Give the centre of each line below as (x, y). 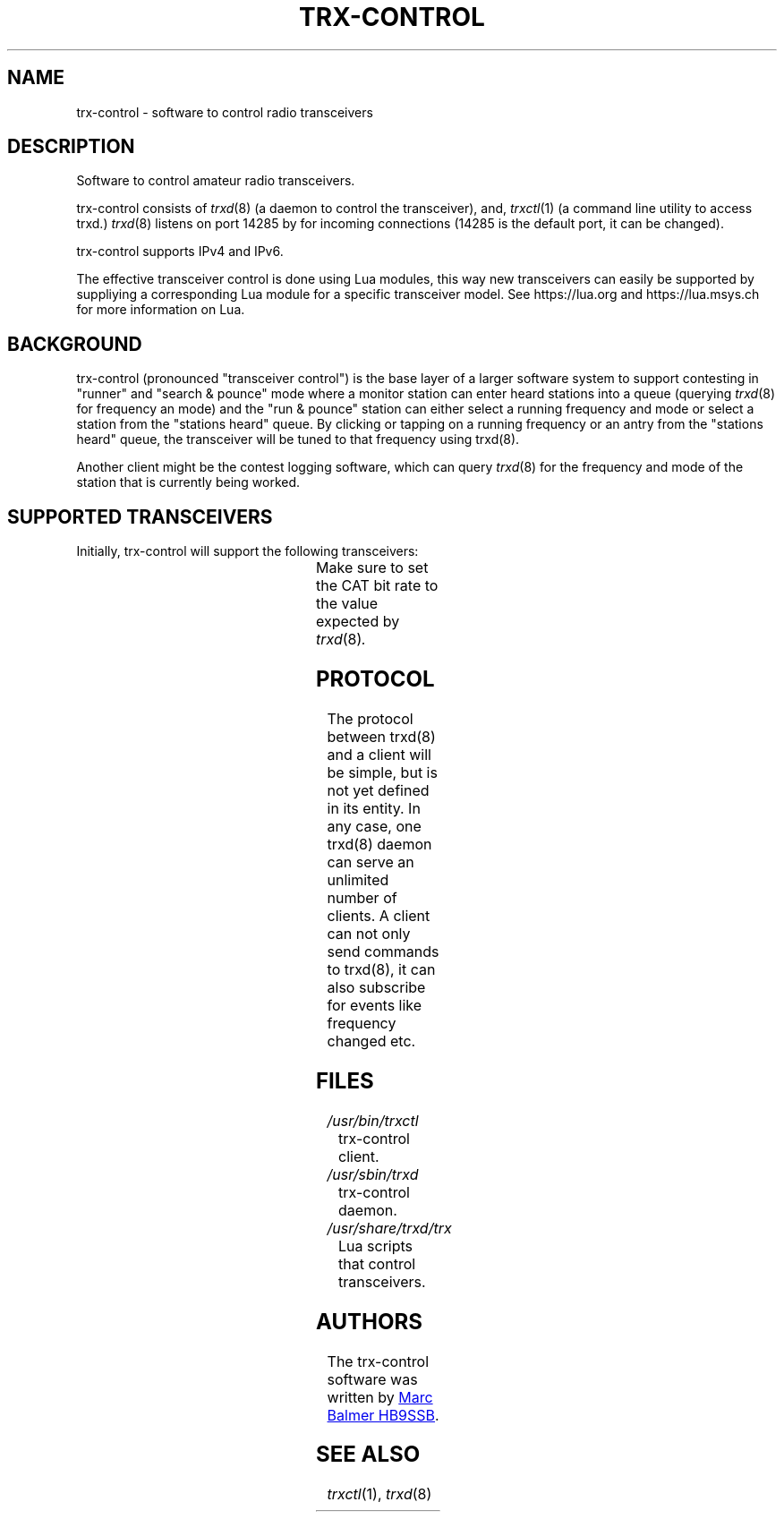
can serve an (371, 862)
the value (347, 604)
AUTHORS (369, 1321)
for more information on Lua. (161, 310)
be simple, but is (382, 772)
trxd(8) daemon (379, 844)
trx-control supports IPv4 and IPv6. (180, 252)
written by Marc (380, 1397)
